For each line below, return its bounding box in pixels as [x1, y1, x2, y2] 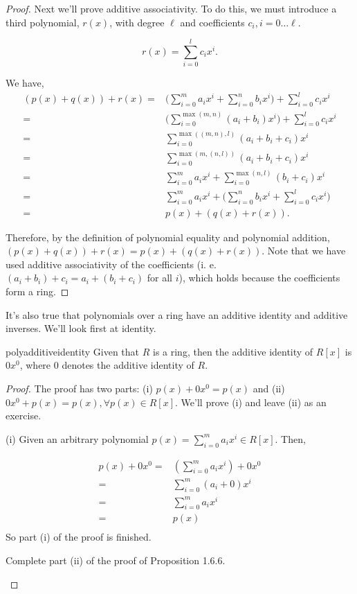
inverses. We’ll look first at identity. [6, 321, 156, 335]
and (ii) [253, 381, 285, 395]
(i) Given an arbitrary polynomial [6, 431, 149, 446]
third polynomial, [6, 15, 80, 29]
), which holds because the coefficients [178, 270, 340, 285]
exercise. [6, 408, 42, 423]
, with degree [109, 15, 165, 29]
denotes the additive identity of [62, 358, 194, 372]
